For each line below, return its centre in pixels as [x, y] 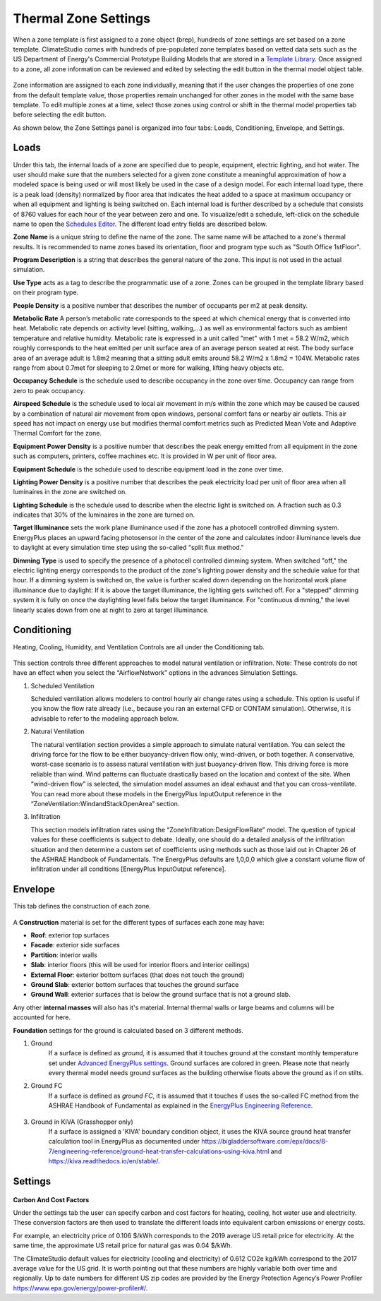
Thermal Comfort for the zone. [58, 433]
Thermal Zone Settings [82, 18]
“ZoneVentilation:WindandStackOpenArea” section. [105, 803]
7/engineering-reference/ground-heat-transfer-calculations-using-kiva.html [159, 1151]
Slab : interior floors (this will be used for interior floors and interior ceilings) [140, 965]
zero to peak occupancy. [49, 390]
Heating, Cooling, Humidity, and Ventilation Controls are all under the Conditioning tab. [139, 647]
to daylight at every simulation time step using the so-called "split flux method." [128, 548]
